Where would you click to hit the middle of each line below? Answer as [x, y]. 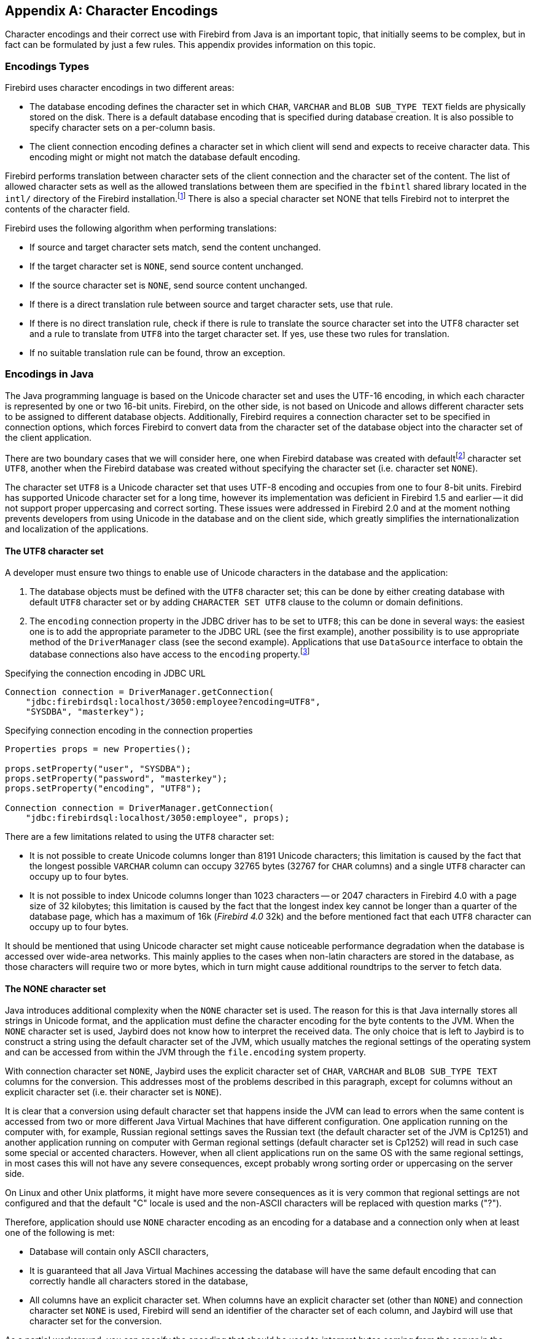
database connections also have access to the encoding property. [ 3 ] [170, 654]
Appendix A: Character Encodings [111, 11]
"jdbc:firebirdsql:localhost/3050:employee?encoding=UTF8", [173, 702]
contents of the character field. [68, 209]
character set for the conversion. [96, 1321]
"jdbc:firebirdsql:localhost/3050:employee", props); [157, 818]
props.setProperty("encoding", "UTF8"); [103, 789]
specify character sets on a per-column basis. [122, 128]
